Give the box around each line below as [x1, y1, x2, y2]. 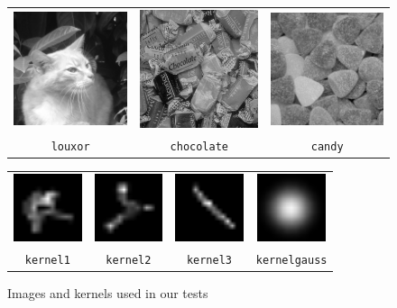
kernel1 [24, 254, 70, 267]
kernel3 [186, 254, 232, 267]
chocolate [170, 140, 229, 153]
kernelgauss [255, 254, 328, 267]
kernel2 [106, 254, 152, 267]
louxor [51, 140, 90, 153]
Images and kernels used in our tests [7, 284, 208, 303]
